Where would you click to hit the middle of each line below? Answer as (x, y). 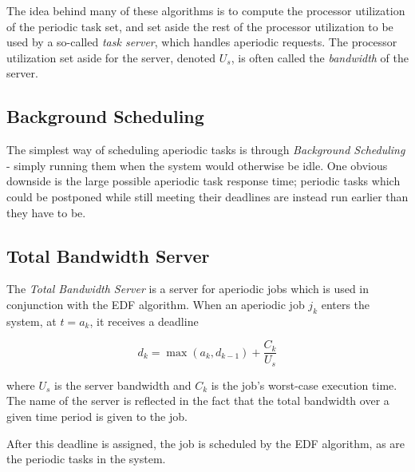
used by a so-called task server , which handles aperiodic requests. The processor (202, 42)
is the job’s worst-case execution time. (304, 385)
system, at (32, 321)
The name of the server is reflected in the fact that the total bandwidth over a (198, 401)
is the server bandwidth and (123, 385)
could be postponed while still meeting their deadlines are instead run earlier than (207, 196)
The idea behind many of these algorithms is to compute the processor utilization (206, 10)
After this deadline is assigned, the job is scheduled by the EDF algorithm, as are (206, 443)
